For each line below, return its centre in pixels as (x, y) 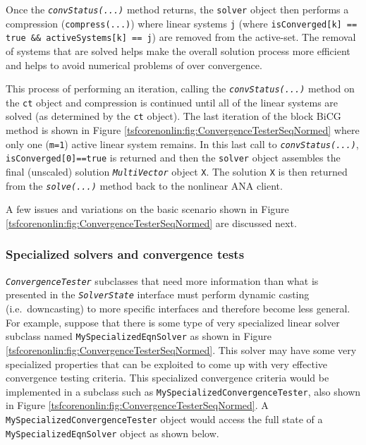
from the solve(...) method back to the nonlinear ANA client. (144, 185)
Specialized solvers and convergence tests (125, 254)
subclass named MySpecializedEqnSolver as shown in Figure (139, 336)
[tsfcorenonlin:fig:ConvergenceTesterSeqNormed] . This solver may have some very (181, 349)
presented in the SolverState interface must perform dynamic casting (158, 294)
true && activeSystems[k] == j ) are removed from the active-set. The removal (181, 37)
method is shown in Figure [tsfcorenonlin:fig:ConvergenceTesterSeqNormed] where (183, 130)
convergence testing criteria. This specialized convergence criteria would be (167, 378)
